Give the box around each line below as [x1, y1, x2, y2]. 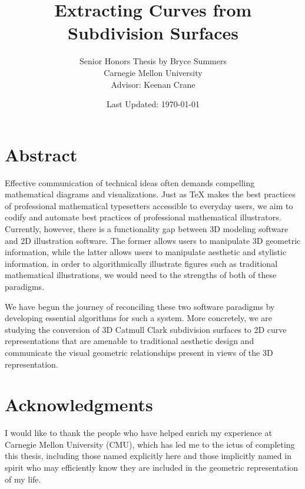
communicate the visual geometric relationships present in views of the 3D [5, 346, 273, 358]
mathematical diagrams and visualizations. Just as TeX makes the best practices [5, 188, 296, 200]
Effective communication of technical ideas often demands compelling [5, 176, 255, 189]
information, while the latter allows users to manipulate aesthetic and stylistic [5, 246, 287, 258]
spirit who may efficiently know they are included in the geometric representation [5, 461, 299, 474]
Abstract [5, 142, 78, 166]
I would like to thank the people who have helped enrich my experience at [5, 427, 272, 439]
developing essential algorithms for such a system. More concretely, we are [5, 312, 273, 324]
